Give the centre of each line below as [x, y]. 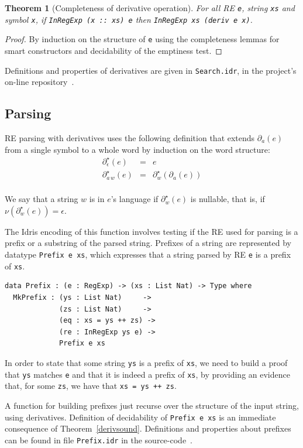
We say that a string [42, 199]
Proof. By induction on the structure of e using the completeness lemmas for [142, 39]
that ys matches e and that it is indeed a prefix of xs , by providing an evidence [147, 374]
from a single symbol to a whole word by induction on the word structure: [137, 149]
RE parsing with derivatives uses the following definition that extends [130, 138]
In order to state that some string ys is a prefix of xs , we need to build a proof [146, 362]
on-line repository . [39, 82]
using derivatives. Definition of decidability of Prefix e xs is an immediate [140, 417]
